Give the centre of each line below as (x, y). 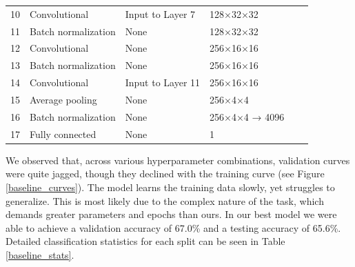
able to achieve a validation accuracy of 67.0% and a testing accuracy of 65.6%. (173, 227)
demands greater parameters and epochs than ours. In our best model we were (171, 214)
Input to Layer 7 (160, 13)
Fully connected (63, 133)
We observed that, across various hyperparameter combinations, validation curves (178, 160)
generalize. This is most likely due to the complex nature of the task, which (165, 200)
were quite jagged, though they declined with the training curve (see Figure (165, 174)
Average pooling (63, 99)
